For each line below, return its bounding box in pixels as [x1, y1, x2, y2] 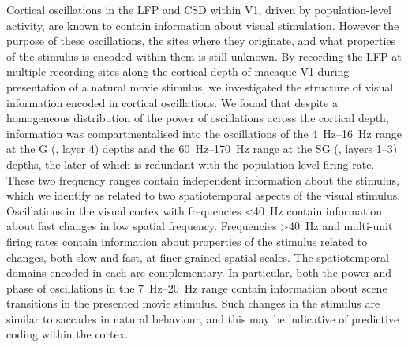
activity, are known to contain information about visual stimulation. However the [6, 17, 399, 33]
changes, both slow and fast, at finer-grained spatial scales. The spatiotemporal [6, 248, 389, 265]
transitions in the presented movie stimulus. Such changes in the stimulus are [6, 295, 380, 312]
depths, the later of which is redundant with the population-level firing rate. [6, 155, 375, 172]
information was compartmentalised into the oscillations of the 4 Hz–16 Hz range [6, 125, 402, 141]
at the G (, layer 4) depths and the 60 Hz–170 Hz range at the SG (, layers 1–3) [6, 140, 398, 157]
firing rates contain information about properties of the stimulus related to [6, 233, 368, 249]
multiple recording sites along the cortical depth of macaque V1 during [6, 63, 350, 80]
